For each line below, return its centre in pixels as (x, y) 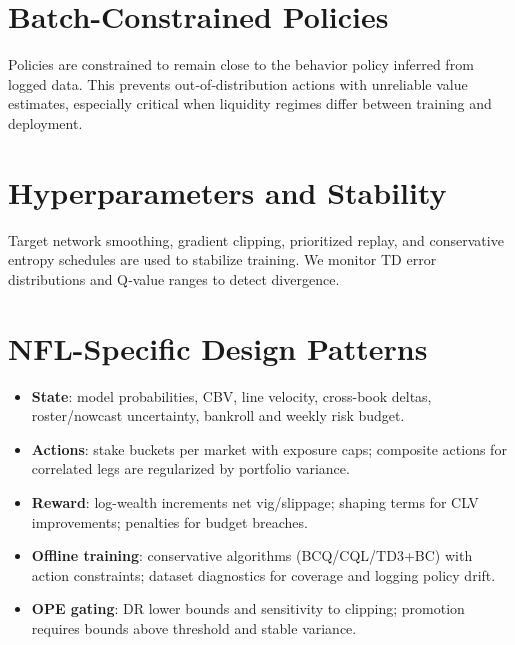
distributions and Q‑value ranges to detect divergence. (174, 278)
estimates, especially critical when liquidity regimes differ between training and (250, 103)
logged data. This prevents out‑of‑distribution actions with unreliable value (238, 83)
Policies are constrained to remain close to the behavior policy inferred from (241, 64)
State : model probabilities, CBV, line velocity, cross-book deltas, (231, 395)
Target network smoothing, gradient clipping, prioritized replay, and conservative (256, 239)
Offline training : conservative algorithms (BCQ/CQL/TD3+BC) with (252, 555)
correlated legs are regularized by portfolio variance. (190, 468)
